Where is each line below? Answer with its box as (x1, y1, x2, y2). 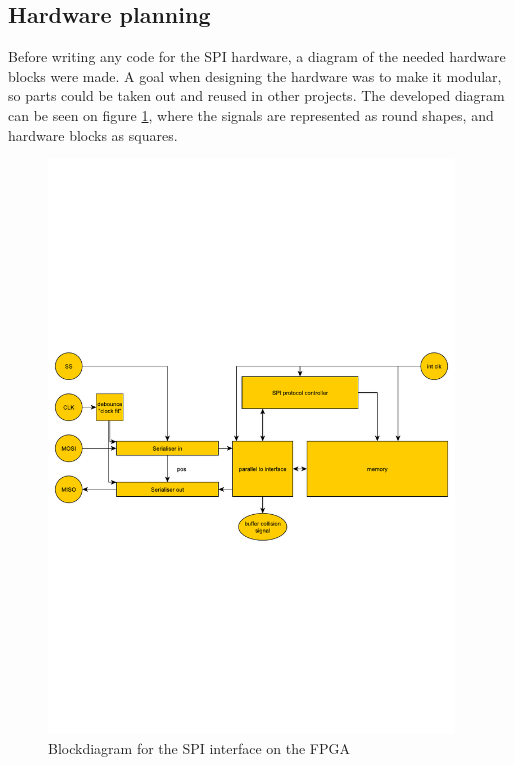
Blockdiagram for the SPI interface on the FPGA (48, 737, 351, 758)
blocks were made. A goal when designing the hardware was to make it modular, (8, 65, 502, 86)
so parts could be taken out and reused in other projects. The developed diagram (8, 85, 505, 106)
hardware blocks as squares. (8, 124, 178, 145)
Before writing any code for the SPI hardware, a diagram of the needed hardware (8, 46, 506, 67)
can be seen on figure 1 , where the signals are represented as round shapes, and (8, 104, 494, 125)
